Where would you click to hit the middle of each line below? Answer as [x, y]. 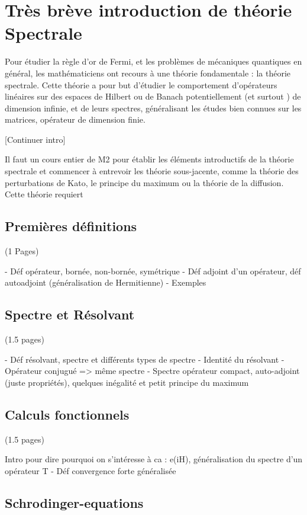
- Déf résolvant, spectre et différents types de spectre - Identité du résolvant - [145, 359]
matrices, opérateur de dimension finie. [75, 119]
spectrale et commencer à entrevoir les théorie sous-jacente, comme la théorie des [152, 171]
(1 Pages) [22, 251]
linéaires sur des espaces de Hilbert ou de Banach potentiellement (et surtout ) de [153, 96]
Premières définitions [71, 226]
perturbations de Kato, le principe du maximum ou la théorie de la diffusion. [144, 182]
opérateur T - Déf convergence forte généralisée [91, 470]
